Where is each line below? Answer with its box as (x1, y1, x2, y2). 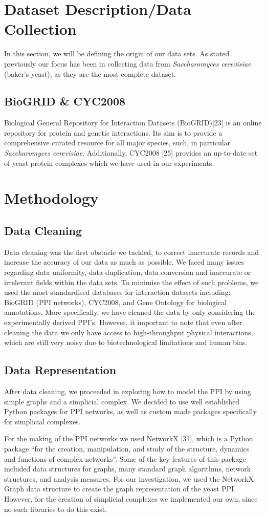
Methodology (4, 187, 99, 208)
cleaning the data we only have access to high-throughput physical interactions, (4, 327, 253, 337)
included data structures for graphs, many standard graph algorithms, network (4, 463, 251, 474)
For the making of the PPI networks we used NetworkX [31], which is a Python (4, 433, 253, 444)
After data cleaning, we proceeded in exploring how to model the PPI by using (4, 385, 251, 396)
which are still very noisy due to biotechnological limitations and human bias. (4, 337, 248, 348)
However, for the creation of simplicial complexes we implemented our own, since (4, 493, 258, 504)
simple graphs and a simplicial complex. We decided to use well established (4, 396, 240, 406)
